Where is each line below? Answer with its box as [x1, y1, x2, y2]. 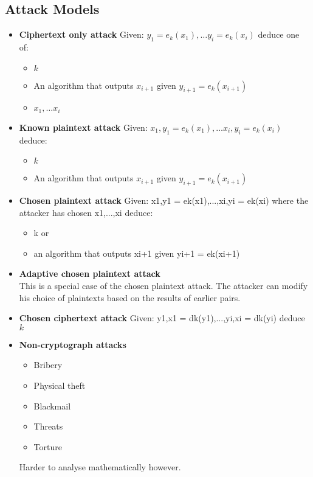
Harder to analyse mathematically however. [19, 461, 181, 473]
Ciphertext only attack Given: [19, 28, 144, 41]
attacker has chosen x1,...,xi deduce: [19, 206, 153, 218]
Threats [33, 420, 63, 433]
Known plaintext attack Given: [19, 120, 148, 133]
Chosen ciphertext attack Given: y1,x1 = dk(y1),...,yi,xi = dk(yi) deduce [19, 312, 305, 324]
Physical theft [33, 378, 86, 391]
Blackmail [33, 399, 71, 412]
